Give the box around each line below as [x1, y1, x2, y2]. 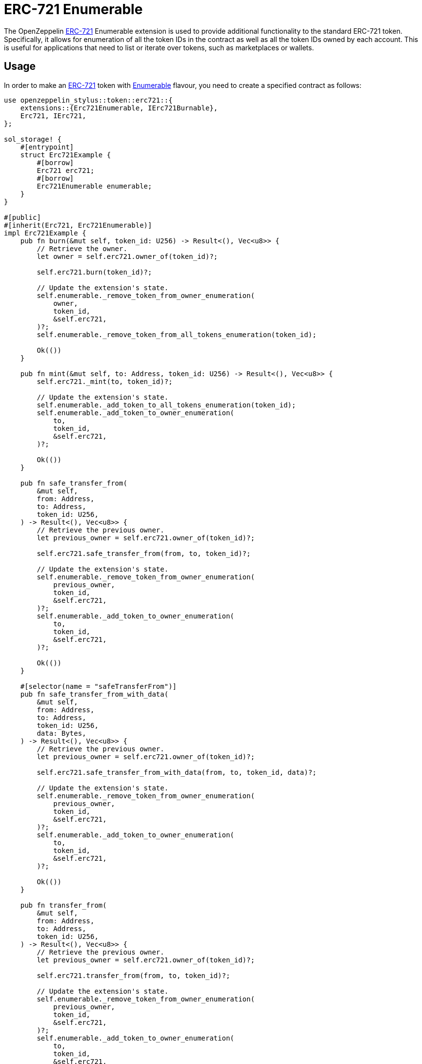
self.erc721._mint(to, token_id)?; [37, 377, 173, 385]
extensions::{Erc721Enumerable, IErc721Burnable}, [20, 104, 218, 112]
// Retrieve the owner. [37, 244, 127, 253]
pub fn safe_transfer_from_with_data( [20, 690, 169, 698]
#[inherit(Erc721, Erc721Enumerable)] [4, 221, 152, 229]
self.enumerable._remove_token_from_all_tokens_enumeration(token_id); [37, 330, 317, 339]
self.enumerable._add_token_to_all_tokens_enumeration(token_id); [37, 401, 296, 409]
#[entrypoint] [20, 143, 74, 151]
